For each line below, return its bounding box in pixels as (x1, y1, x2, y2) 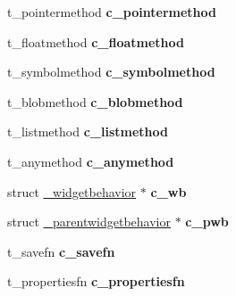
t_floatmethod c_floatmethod (7, 32, 184, 51)
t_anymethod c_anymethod (7, 152, 174, 170)
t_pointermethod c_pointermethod (7, 3, 216, 21)
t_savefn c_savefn (7, 242, 115, 260)
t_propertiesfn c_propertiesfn (7, 272, 185, 291)
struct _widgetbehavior (7, 182, 137, 201)
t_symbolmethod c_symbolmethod (7, 62, 215, 81)
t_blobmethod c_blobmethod (7, 92, 183, 111)
